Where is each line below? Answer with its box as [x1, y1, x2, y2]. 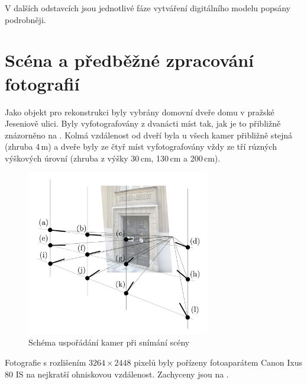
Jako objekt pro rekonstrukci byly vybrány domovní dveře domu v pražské [5, 105, 274, 118]
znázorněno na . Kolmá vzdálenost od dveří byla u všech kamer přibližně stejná [5, 128, 293, 141]
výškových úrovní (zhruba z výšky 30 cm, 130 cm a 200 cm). [5, 151, 221, 164]
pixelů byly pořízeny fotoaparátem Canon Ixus [134, 356, 303, 369]
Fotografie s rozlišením [5, 356, 86, 369]
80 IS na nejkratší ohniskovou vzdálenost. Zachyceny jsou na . [5, 367, 229, 380]
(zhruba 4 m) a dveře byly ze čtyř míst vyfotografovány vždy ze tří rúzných [5, 140, 277, 153]
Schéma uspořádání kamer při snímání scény [28, 336, 190, 348]
